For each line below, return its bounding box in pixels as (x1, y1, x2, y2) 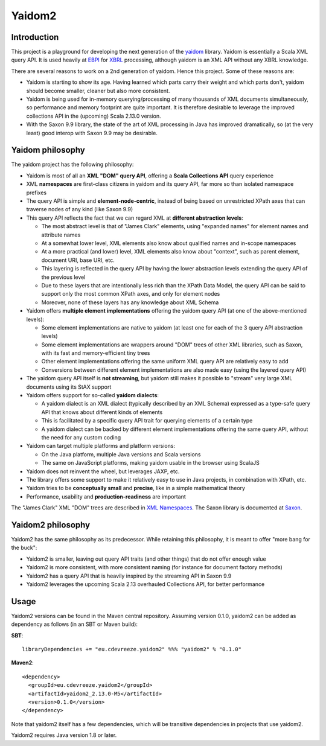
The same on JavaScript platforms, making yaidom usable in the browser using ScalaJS (41, 459, 260, 467)
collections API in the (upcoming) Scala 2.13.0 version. (26, 112, 161, 120)
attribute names (41, 231, 81, 238)
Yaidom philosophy (11, 145, 86, 155)
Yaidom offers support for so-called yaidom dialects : (26, 392, 159, 399)
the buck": (11, 544, 37, 552)
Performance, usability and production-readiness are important (26, 493, 187, 500)
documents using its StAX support (26, 383, 112, 391)
